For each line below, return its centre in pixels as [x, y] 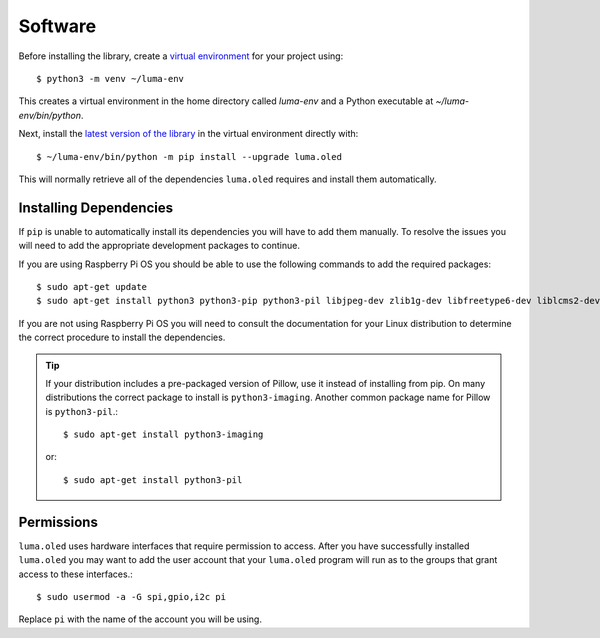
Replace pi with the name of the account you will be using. [140, 619]
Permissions [58, 521]
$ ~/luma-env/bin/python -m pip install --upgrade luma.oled [189, 156]
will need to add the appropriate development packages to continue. [159, 246]
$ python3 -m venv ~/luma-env [110, 78]
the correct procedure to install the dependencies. [122, 337]
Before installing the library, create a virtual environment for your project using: [181, 56]
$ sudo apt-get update [92, 286]
